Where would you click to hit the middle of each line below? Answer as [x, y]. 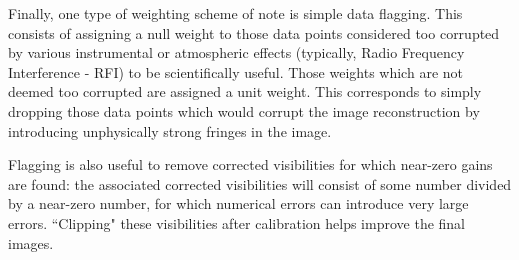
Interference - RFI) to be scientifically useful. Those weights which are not [235, 71]
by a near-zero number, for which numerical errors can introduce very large [238, 203]
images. [31, 242]
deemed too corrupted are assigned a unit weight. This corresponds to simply [245, 91]
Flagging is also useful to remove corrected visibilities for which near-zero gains [250, 164]
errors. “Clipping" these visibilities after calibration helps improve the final [237, 222]
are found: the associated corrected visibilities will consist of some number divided [260, 183]
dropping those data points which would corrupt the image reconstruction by [244, 110]
